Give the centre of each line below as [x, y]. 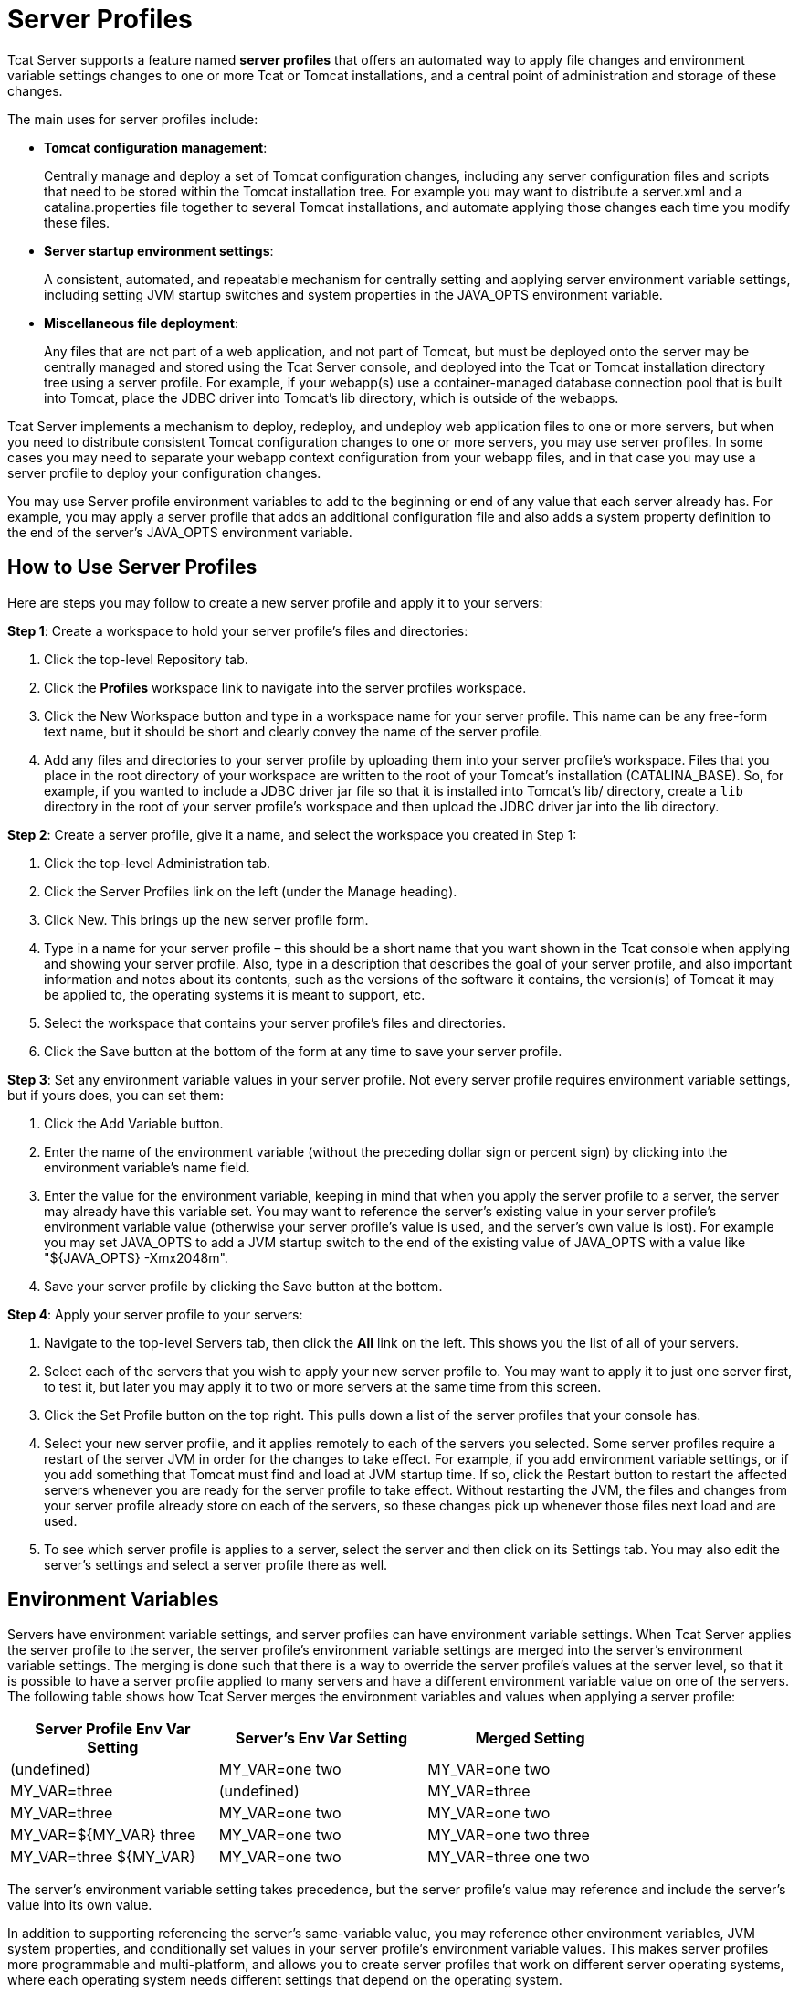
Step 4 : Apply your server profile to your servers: [155, 1314]
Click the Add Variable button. [134, 1123]
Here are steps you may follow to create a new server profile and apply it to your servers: [275, 602]
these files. [77, 222]
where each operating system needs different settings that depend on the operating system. [285, 1980]
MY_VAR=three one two [509, 1857]
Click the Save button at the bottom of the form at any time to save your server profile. [303, 1051]
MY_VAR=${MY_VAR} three [103, 1835]
